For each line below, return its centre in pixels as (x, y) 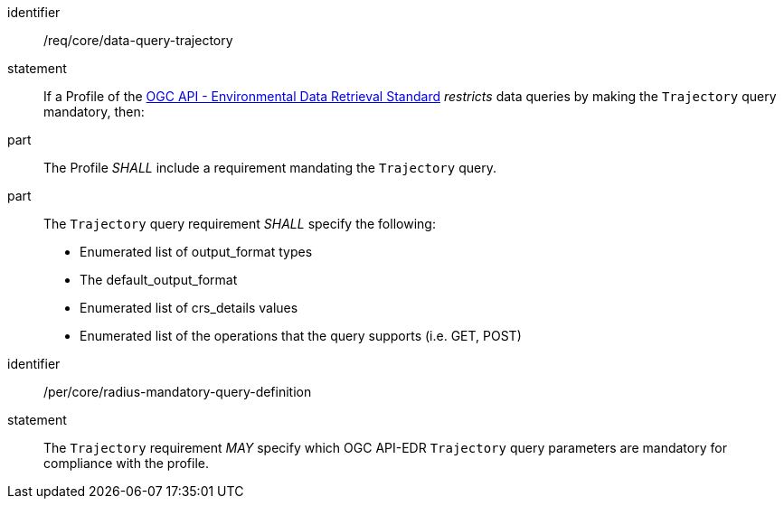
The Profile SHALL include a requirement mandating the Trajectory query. (270, 168)
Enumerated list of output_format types (196, 252)
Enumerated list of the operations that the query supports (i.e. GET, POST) (301, 336)
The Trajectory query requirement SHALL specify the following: (240, 224)
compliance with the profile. (127, 463)
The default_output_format (159, 280)
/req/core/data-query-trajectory (138, 40)
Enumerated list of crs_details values (189, 308)
